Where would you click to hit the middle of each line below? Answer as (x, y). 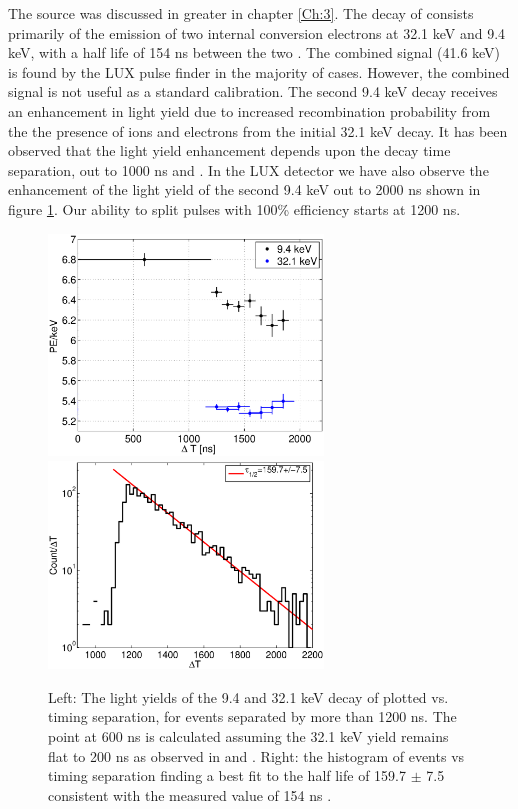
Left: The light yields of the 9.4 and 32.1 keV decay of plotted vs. (248, 696)
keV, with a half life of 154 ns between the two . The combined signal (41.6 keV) (254, 52)
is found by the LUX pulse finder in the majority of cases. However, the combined (259, 71)
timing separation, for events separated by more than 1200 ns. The (252, 716)
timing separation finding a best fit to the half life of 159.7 (227, 775)
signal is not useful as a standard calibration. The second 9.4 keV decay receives (253, 91)
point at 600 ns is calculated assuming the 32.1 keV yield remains (248, 735)
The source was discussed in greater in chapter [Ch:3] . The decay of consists (241, 13)
